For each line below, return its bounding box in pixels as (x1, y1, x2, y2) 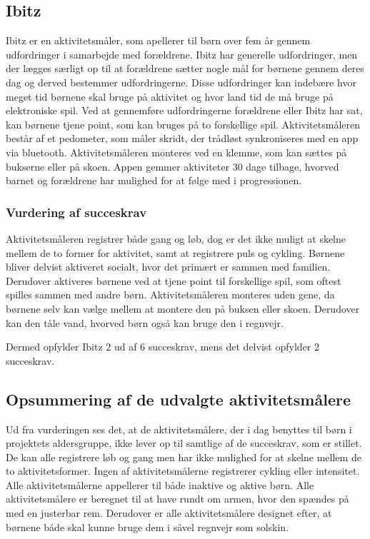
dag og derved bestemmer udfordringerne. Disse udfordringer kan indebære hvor (6, 74, 356, 89)
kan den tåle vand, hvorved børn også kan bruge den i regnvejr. (6, 315, 284, 330)
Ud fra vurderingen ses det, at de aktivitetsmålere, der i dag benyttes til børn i (6, 421, 352, 436)
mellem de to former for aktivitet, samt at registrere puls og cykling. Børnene (6, 245, 345, 260)
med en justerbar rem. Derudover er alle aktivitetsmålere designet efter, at (6, 505, 332, 520)
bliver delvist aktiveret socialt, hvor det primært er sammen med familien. (6, 259, 331, 274)
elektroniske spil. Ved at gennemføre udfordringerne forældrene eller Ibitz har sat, (6, 103, 363, 118)
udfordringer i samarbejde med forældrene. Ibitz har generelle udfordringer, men (6, 46, 358, 61)
